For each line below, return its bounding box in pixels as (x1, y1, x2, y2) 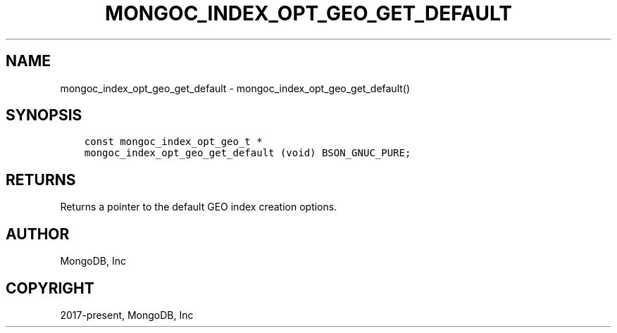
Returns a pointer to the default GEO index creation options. (60, 201, 337, 213)
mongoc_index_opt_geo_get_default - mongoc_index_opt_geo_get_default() (60, 82, 411, 94)
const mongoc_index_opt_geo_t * (84, 136, 263, 148)
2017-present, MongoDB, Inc (60, 308, 194, 321)
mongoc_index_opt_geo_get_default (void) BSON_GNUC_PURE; (84, 147, 411, 159)
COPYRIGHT (6, 279, 94, 297)
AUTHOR (6, 225, 70, 243)
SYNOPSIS (6, 106, 82, 125)
